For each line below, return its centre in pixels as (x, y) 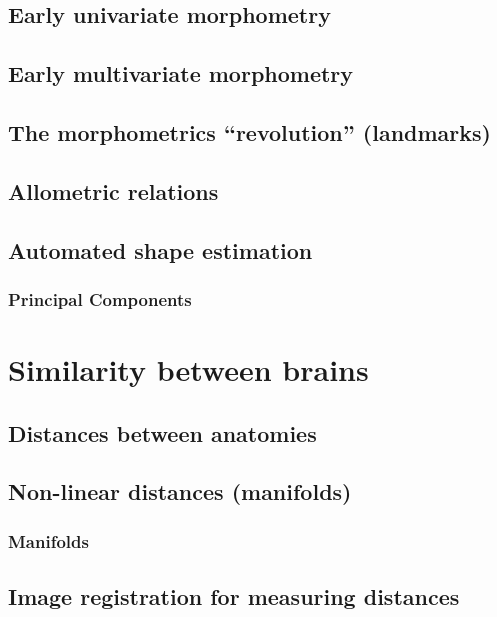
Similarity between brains (188, 368)
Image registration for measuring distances (234, 595)
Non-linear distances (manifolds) (180, 491)
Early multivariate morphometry (181, 73)
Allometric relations (113, 190)
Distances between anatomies (162, 432)
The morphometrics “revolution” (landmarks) (249, 131)
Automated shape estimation (160, 249)
